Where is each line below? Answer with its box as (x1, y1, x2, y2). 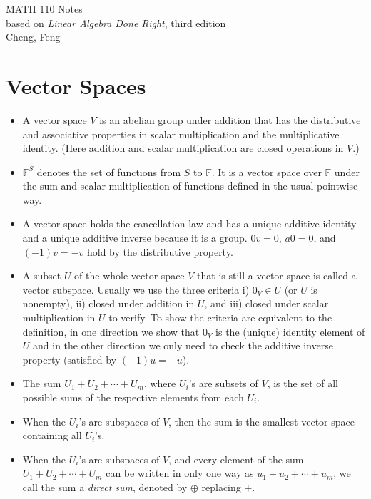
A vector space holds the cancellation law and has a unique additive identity (22, 216, 357, 231)
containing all (22, 428, 82, 443)
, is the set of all (267, 376, 338, 391)
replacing (201, 479, 241, 494)
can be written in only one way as (106, 465, 254, 480)
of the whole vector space (74, 268, 185, 283)
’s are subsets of (188, 376, 258, 391)
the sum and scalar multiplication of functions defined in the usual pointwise (22, 178, 358, 193)
